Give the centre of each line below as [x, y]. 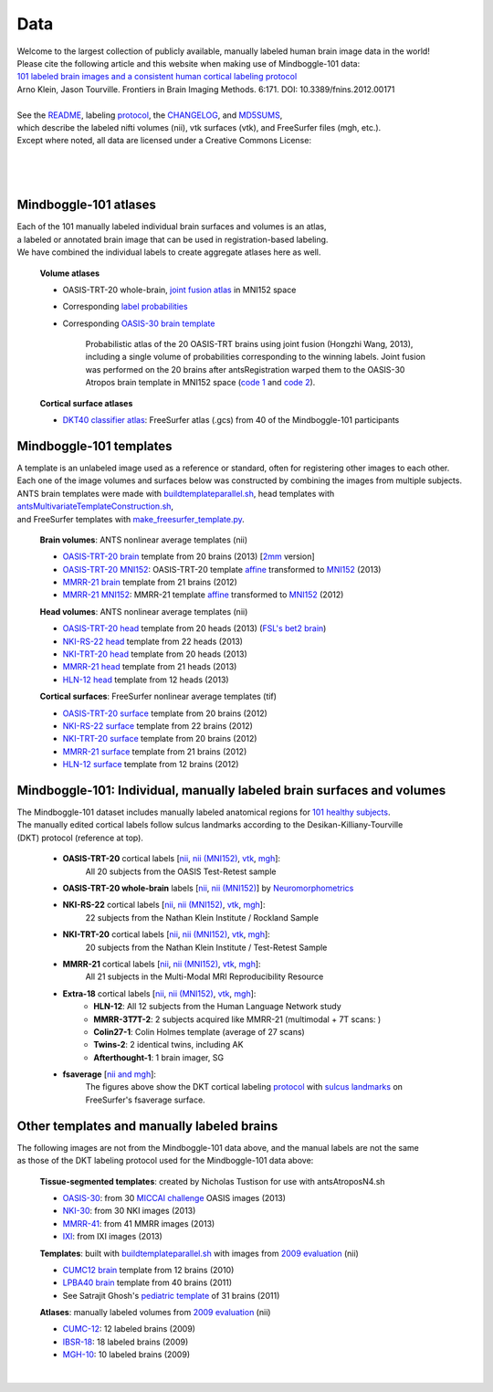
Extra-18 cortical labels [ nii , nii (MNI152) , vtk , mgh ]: [159, 993]
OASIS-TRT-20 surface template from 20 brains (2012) [165, 713]
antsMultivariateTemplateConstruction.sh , [95, 506]
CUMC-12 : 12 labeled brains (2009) [129, 1329]
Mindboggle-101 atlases [87, 205]
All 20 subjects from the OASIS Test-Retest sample [181, 871]
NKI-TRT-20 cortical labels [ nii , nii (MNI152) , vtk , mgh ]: [167, 934]
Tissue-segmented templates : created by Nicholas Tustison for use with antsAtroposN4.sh [212, 1181]
